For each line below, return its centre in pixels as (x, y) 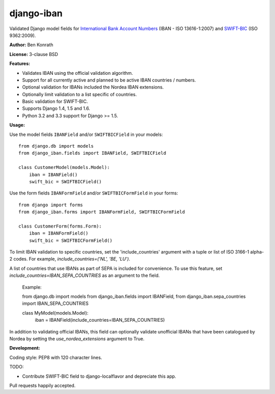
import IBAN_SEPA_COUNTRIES (56, 303)
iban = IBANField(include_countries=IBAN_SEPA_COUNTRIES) (100, 320)
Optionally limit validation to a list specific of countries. (79, 94)
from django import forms (51, 205)
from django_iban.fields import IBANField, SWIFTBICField (92, 153)
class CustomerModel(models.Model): (64, 167)
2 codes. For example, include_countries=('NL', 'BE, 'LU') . (70, 259)
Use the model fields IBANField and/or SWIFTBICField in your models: (86, 134)
